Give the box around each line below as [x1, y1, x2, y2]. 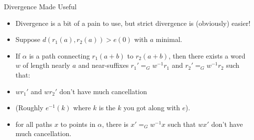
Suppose [15, 34, 41, 44]
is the [99, 102, 116, 113]
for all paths [15, 119, 52, 129]
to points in [60, 119, 96, 129]
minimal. [155, 34, 182, 44]
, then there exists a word [168, 50, 246, 60]
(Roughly [15, 102, 44, 113]
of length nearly [23, 60, 70, 70]
